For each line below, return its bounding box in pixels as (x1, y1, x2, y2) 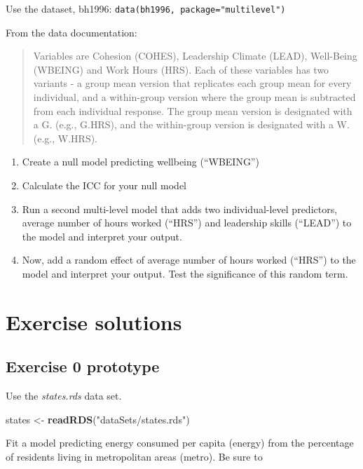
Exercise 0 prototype (6, 355, 160, 377)
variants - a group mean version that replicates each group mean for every (33, 76, 352, 90)
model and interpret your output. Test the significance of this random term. (22, 266, 348, 280)
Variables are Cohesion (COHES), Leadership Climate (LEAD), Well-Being (33, 48, 357, 63)
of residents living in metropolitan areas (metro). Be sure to (6, 449, 263, 463)
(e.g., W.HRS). (33, 130, 98, 145)
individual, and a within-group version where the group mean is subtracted (33, 90, 356, 104)
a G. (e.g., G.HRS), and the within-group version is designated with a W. (33, 117, 350, 132)
